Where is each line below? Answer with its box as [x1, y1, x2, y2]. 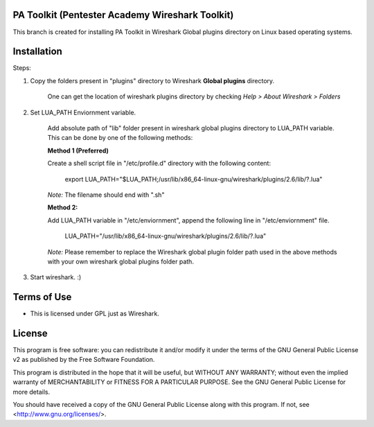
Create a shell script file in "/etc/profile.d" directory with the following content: [47, 159, 271, 168]
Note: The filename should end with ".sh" [47, 191, 165, 199]
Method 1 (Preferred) [47, 146, 109, 155]
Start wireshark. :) [30, 273, 82, 281]
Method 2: [47, 203, 78, 211]
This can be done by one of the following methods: [47, 134, 193, 142]
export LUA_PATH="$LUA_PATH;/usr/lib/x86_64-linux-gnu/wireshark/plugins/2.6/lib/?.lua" [64, 175, 323, 183]
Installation [12, 46, 62, 58]
